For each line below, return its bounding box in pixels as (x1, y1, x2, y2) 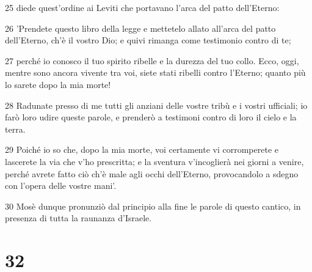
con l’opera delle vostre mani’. (5, 179, 117, 192)
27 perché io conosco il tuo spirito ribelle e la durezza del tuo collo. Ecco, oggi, (5, 54, 299, 67)
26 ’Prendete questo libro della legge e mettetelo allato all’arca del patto (5, 21, 276, 34)
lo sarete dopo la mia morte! (5, 78, 111, 90)
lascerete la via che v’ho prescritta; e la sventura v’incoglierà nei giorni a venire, (5, 155, 304, 167)
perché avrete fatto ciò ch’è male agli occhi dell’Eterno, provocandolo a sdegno (5, 167, 299, 180)
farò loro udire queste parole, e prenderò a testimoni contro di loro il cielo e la (5, 111, 297, 123)
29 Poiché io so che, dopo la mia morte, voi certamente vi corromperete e (5, 143, 278, 156)
